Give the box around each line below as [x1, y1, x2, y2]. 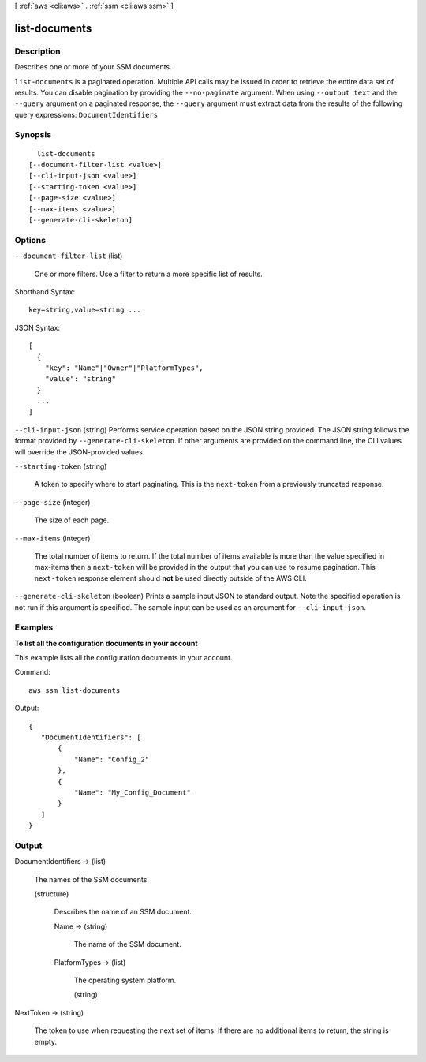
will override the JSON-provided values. [14, 447, 145, 457]
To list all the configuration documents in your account [14, 638, 198, 648]
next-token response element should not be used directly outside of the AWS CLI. [34, 573, 307, 583]
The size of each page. [34, 515, 110, 525]
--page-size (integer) [14, 497, 91, 507]
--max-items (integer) [14, 533, 91, 543]
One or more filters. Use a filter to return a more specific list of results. [34, 269, 263, 279]
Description [14, 46, 61, 57]
